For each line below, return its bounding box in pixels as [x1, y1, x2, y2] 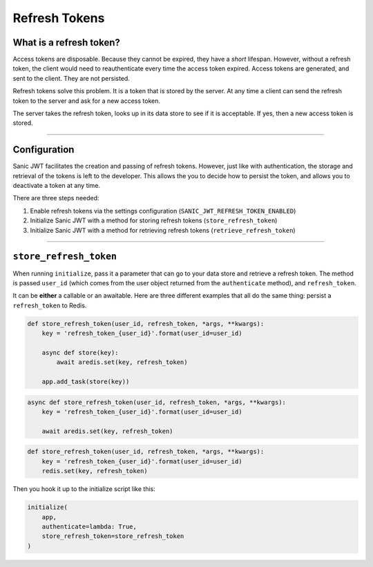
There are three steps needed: [12, 194, 99, 202]
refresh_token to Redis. [12, 301, 87, 309]
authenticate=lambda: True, [41, 522, 137, 530]
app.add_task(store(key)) [41, 378, 130, 386]
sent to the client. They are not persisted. [12, 74, 131, 82]
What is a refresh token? [12, 37, 120, 48]
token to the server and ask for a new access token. [12, 97, 160, 105]
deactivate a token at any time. [12, 182, 100, 190]
